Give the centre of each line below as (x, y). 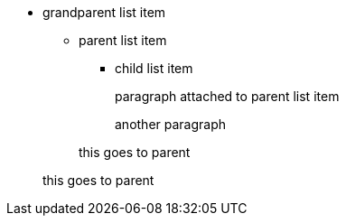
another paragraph (171, 124)
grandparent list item (104, 12)
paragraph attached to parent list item (227, 96)
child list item (154, 68)
